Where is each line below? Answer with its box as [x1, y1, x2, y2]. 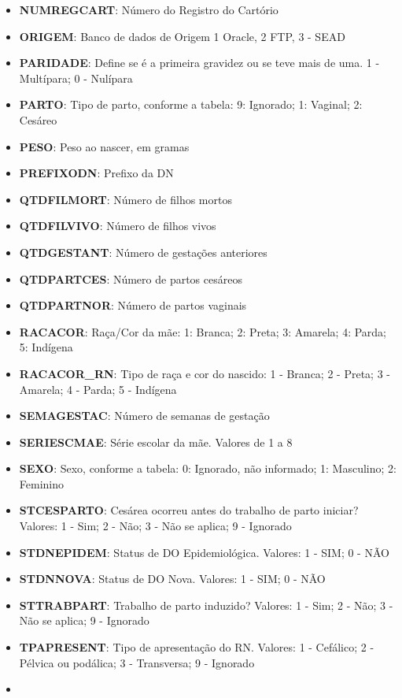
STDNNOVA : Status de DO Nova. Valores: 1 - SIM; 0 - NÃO [19, 570, 326, 587]
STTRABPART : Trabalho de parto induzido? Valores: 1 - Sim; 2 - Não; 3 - [19, 596, 393, 613]
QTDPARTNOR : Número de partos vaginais [19, 297, 247, 314]
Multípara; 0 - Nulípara [19, 69, 133, 86]
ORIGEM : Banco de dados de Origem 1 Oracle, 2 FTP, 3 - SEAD [19, 28, 345, 44]
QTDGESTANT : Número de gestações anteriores [19, 243, 267, 260]
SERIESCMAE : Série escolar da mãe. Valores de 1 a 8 [19, 433, 293, 450]
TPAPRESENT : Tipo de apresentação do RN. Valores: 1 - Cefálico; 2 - [19, 639, 374, 655]
